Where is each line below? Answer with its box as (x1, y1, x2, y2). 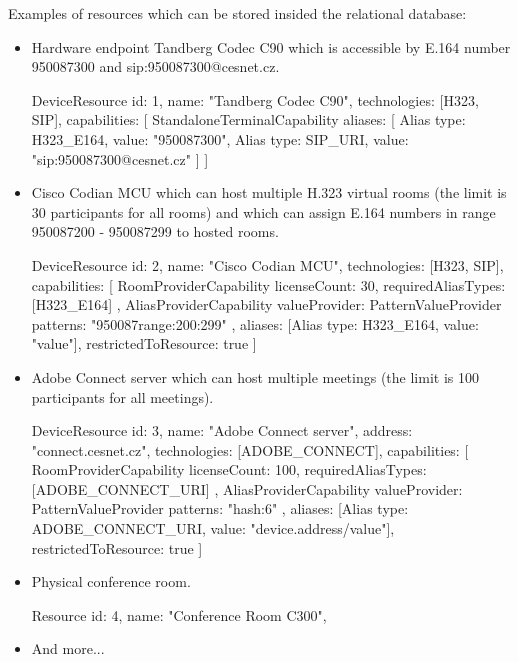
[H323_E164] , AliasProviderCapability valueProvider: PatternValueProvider (31, 294, 502, 315)
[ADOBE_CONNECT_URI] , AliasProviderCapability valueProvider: (31, 478, 463, 499)
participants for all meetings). (31, 386, 214, 407)
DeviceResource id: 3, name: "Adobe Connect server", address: (31, 420, 413, 441)
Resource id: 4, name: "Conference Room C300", (31, 604, 327, 625)
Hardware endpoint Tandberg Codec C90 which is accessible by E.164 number (31, 36, 511, 57)
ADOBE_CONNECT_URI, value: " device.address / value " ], (31, 518, 395, 539)
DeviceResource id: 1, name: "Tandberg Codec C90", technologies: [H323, (31, 89, 479, 110)
